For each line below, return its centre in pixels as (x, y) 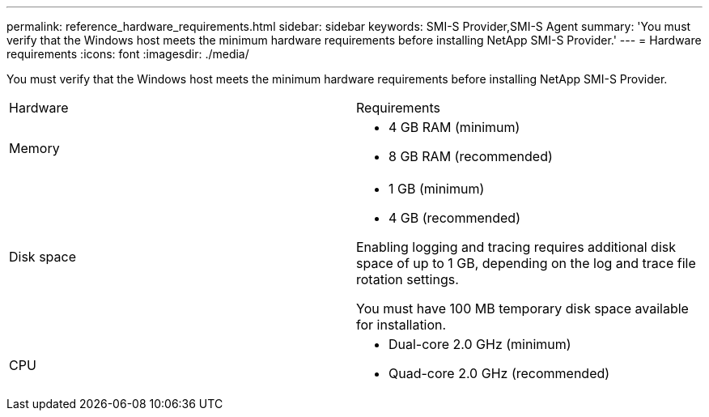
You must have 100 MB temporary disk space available (522, 308)
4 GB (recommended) (454, 218)
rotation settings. (408, 279)
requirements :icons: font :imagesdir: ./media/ (128, 54)
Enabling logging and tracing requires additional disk (516, 247)
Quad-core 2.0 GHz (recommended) (499, 373)
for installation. (401, 325)
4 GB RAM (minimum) (454, 127)
